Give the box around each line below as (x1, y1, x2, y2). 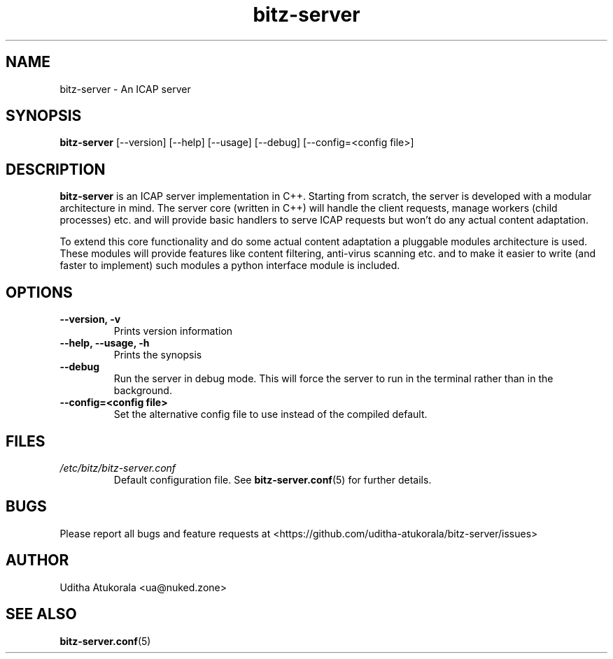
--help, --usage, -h (59, 337, 150, 349)
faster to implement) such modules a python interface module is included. (59, 259, 400, 272)
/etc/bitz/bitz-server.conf (59, 461, 176, 474)
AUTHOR (6, 551, 69, 570)
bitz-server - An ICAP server (59, 82, 191, 95)
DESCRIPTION (6, 160, 106, 178)
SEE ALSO (6, 605, 77, 623)
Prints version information (113, 325, 233, 338)
